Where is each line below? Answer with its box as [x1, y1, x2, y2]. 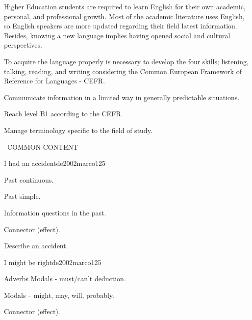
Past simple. [4, 191, 41, 201]
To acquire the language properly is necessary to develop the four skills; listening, [4, 56, 249, 66]
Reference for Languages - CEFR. [4, 76, 105, 86]
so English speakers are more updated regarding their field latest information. [4, 21, 237, 31]
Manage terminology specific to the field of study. [4, 125, 152, 135]
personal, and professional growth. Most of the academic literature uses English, [4, 11, 245, 21]
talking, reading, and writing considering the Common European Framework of [4, 66, 242, 76]
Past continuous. [4, 174, 54, 185]
